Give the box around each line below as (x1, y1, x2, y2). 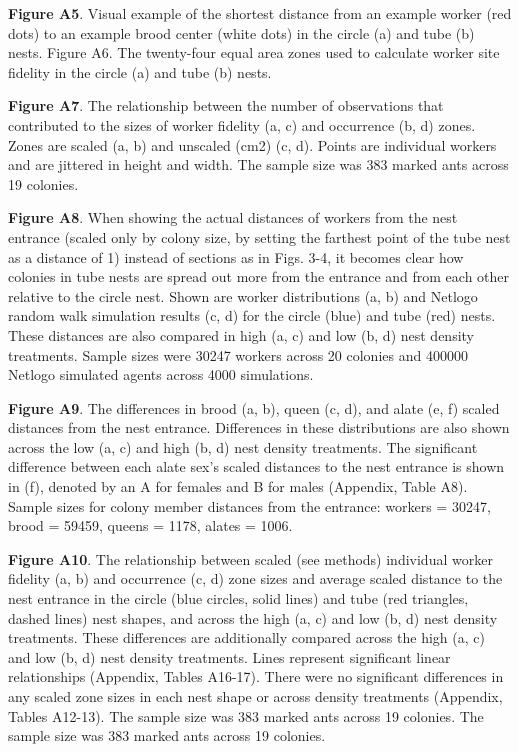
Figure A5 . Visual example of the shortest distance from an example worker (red (8, 3, 512, 23)
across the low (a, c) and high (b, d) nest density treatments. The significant (8, 436, 478, 457)
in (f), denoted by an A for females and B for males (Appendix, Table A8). (8, 476, 468, 497)
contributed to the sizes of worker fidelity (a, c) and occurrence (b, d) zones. (8, 114, 476, 135)
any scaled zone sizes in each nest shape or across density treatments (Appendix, (8, 686, 503, 706)
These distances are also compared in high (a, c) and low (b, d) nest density (8, 324, 475, 345)
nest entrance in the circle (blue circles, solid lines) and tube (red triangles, (8, 588, 469, 609)
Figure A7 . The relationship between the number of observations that (8, 95, 444, 116)
